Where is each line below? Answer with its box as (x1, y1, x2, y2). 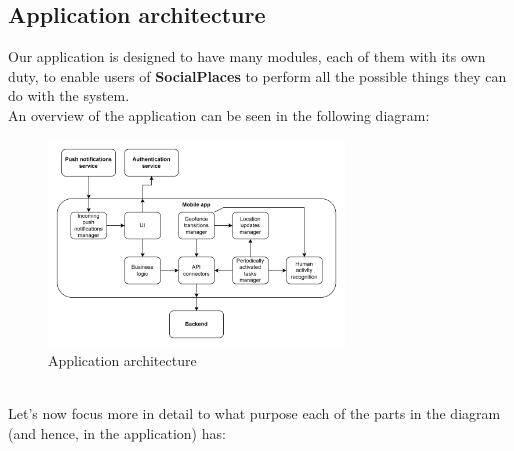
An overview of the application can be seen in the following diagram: (8, 104, 430, 125)
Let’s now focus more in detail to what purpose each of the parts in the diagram (8, 403, 501, 424)
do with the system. (8, 85, 130, 106)
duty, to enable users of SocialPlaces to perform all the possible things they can (8, 65, 507, 86)
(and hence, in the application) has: (8, 422, 226, 443)
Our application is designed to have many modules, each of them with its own (8, 46, 486, 67)
